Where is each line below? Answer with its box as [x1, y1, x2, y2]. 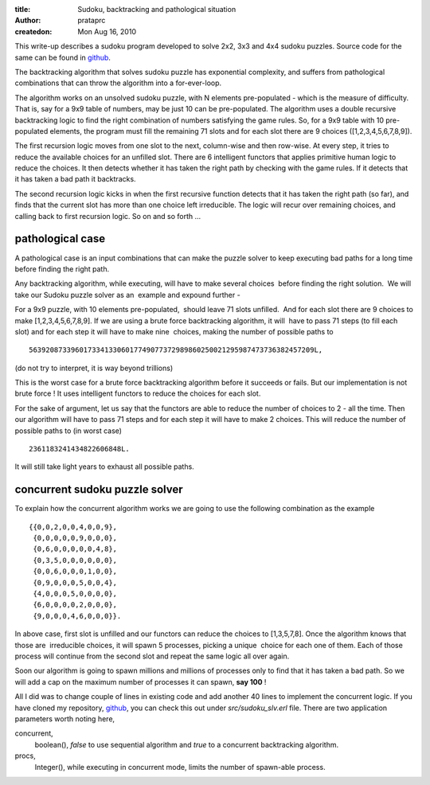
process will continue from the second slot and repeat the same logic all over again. [14, 651, 290, 661]
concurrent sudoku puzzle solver [14, 482, 183, 497]
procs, [14, 751, 36, 760]
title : [14, 5, 31, 14]
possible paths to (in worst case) [14, 426, 123, 435]
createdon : [14, 26, 53, 36]
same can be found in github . [14, 53, 111, 62]
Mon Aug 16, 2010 [77, 26, 137, 36]
